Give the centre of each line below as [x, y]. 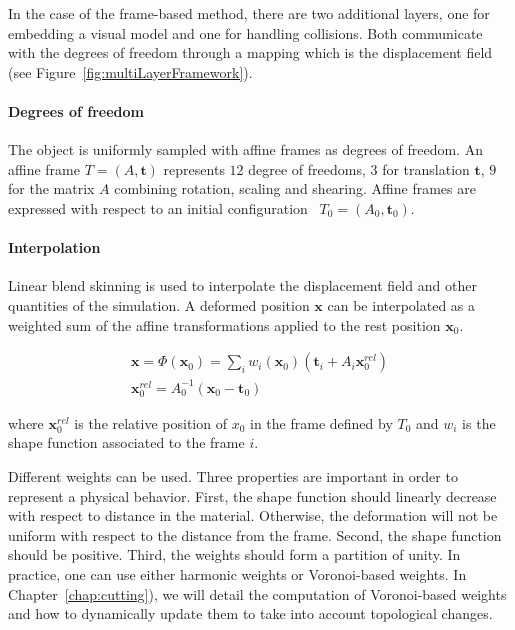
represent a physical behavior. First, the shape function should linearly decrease [252, 495]
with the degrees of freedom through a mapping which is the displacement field [250, 52]
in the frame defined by [321, 422]
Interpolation [54, 247]
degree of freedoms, [307, 168]
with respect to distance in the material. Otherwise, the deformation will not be [253, 515]
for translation [426, 168]
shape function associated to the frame [126, 442]
